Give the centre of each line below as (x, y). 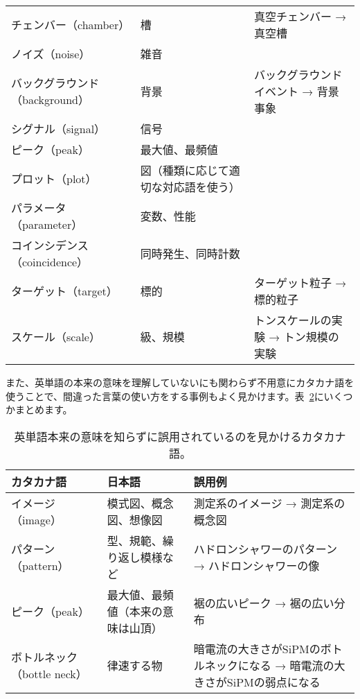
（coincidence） (50, 262)
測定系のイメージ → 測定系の (269, 503)
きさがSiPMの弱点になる (257, 682)
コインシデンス (50, 245)
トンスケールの (293, 320)
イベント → (284, 91)
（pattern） (40, 565)
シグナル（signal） (58, 129)
